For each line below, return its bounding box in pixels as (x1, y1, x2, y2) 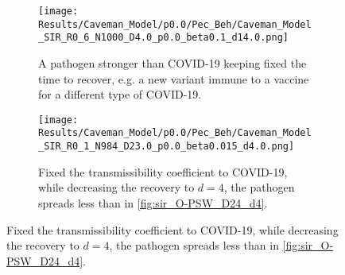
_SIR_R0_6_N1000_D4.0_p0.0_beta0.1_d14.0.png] (38, 32, 289, 44)
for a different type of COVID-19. (38, 86, 202, 103)
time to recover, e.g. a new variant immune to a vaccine (38, 70, 309, 87)
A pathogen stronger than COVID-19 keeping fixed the (38, 54, 307, 71)
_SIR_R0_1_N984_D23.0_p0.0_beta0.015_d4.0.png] (38, 141, 295, 153)
